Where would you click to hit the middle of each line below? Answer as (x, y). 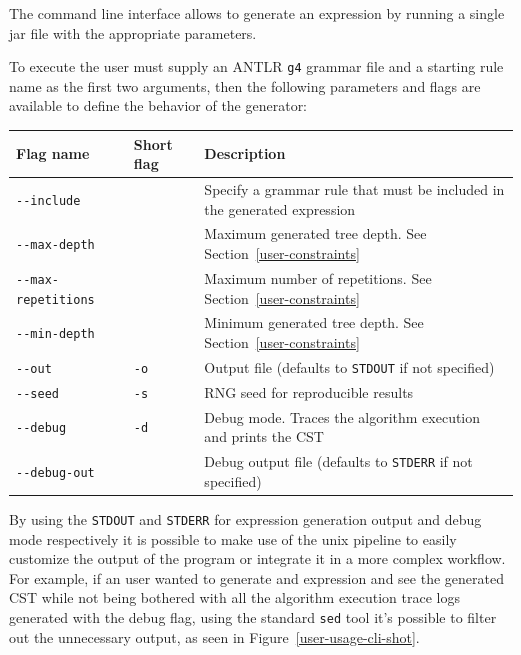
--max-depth (55, 245)
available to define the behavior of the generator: (158, 105)
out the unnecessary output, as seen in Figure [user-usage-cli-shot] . (214, 636)
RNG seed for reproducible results (309, 391)
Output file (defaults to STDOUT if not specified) (349, 366)
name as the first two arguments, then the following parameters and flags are (245, 85)
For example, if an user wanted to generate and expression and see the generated (256, 577)
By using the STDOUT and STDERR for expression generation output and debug (245, 518)
